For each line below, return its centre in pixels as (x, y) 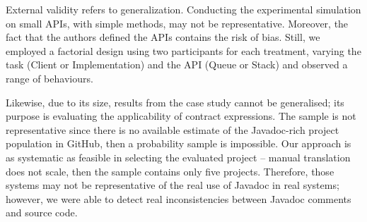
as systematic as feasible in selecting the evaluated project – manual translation (178, 157)
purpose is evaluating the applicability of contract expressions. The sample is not (181, 116)
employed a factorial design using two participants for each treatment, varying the (183, 50)
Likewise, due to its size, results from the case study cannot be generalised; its (175, 102)
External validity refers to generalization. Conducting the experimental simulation (183, 9)
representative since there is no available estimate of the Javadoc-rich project (173, 129)
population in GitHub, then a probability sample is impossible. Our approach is (179, 143)
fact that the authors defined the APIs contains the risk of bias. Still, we (163, 37)
